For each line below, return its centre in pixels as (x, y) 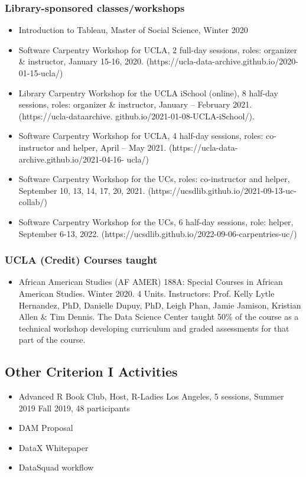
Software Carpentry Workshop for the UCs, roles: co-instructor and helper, (154, 179)
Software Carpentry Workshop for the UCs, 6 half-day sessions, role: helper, (156, 221)
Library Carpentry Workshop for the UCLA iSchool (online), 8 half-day (148, 93)
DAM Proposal (46, 428)
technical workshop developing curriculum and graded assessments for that (154, 328)
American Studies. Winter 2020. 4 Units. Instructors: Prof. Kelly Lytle (147, 293)
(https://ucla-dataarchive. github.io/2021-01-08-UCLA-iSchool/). (136, 116)
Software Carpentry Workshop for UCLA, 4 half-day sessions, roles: (141, 136)
